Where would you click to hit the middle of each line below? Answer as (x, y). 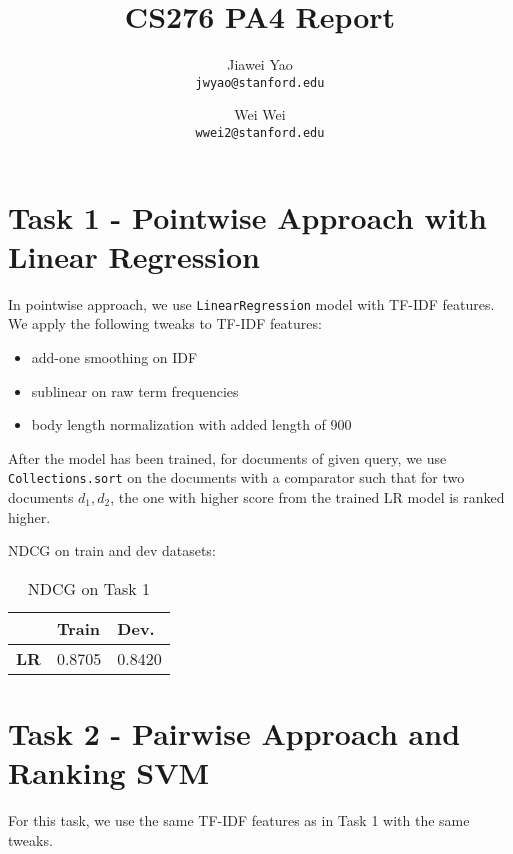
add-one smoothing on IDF (114, 357)
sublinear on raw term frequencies (135, 390)
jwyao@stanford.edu (260, 82)
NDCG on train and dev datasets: (112, 550)
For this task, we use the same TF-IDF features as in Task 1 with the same (239, 820)
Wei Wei (260, 114)
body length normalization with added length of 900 (191, 424)
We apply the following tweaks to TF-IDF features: (165, 323)
